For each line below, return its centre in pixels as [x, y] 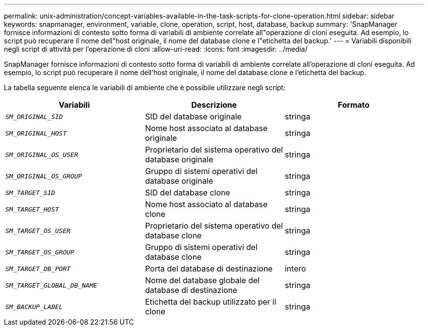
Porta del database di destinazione [209, 269]
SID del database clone [187, 193]
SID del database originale [193, 116]
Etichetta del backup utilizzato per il [211, 302]
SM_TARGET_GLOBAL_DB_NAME [51, 285]
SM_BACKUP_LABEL [34, 307]
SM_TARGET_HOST [32, 209]
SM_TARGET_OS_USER [38, 231]
